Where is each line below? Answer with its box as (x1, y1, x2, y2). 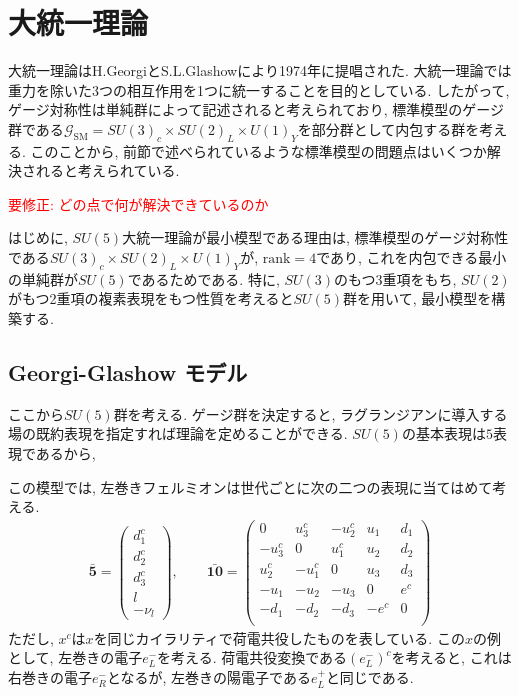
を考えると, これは (391, 647, 512, 668)
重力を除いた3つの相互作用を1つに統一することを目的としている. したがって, (8, 79, 510, 100)
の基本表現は (401, 423, 486, 444)
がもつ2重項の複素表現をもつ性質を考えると (8, 288, 294, 309)
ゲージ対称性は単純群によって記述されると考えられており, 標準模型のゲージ (8, 99, 505, 120)
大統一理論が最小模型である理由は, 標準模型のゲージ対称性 (122, 227, 509, 248)
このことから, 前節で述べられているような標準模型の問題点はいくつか (30, 140, 487, 161)
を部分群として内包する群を (297, 118, 480, 139)
